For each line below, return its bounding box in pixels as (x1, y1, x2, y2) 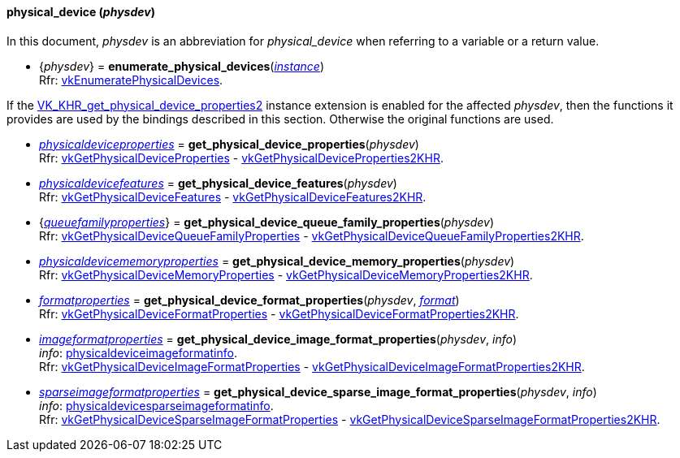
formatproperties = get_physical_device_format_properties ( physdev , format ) (39, 292, 460, 307)
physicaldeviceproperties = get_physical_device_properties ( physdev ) (39, 136, 419, 151)
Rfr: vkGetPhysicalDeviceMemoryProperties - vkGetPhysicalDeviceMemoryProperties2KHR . (39, 267, 533, 282)
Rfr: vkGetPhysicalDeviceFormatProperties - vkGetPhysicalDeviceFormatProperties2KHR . (39, 306, 519, 321)
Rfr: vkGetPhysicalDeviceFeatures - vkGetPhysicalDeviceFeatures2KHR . (39, 189, 427, 204)
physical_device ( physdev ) (6, 5, 155, 19)
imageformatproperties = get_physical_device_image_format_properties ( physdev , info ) (39, 331, 518, 346)
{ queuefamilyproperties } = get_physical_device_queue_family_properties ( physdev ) (39, 214, 495, 229)
